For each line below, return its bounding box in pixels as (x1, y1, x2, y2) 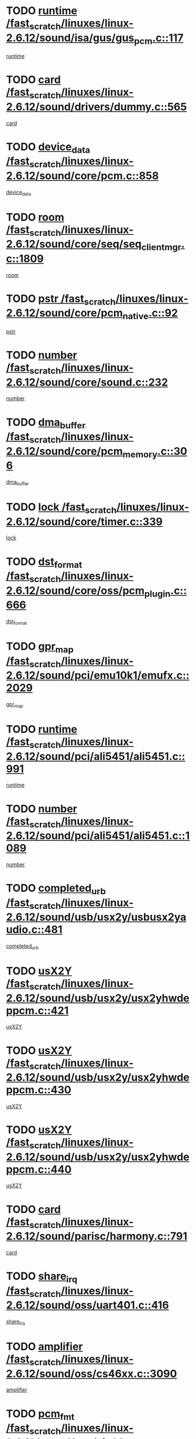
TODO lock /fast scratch (6, 501, 117, 516)
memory (122, 448, 158, 460)
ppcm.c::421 (6, 1004, 69, 1017)
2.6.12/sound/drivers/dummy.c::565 (6, 100, 187, 113)
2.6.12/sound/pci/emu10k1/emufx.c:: (6, 669, 190, 682)
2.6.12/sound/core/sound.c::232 (6, 376, 169, 389)
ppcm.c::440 (6, 1163, 72, 1176)
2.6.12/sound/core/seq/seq (6, 238, 142, 251)
